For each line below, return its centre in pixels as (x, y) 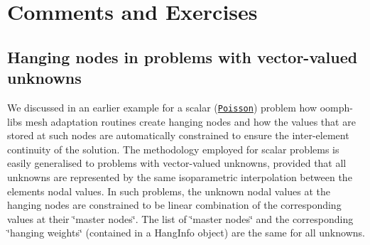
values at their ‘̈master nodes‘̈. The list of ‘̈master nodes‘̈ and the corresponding (180, 218)
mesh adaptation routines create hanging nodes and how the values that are (190, 121)
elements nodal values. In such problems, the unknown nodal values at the (169, 191)
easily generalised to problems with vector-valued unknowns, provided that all (177, 163)
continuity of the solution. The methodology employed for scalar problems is (173, 149)
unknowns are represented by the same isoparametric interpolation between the (180, 177)
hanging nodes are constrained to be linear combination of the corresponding (174, 205)
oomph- (336, 107)
